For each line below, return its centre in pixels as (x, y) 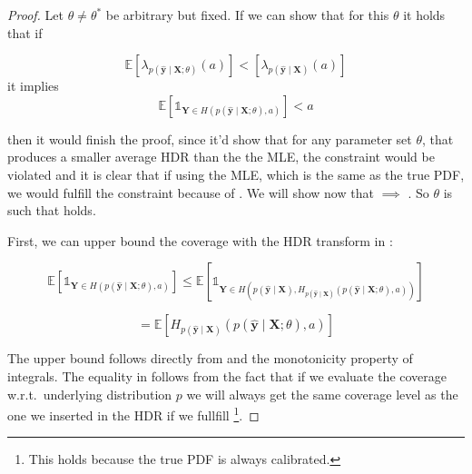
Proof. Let (35, 15)
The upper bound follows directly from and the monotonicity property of (210, 358)
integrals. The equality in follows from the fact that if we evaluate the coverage (227, 375)
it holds (424, 15)
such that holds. (52, 210)
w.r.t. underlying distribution (90, 394)
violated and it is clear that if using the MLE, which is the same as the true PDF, (236, 174)
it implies (33, 86)
